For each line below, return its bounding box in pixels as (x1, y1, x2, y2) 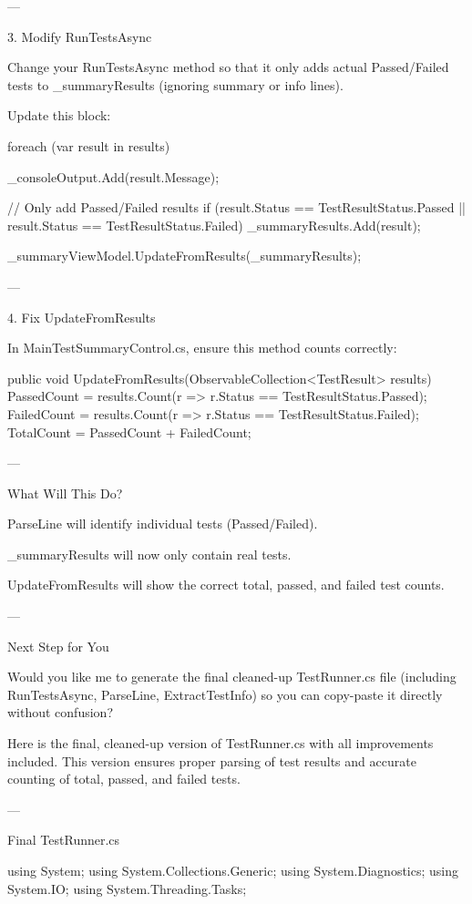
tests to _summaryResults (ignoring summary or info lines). (7, 75, 344, 94)
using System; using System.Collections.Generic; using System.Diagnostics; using (7, 861, 458, 879)
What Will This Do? (7, 483, 123, 502)
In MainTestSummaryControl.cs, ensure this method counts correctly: (7, 338, 397, 357)
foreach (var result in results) (7, 136, 170, 155)
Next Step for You (7, 636, 109, 655)
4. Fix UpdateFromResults (7, 307, 156, 326)
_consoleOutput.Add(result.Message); (7, 167, 220, 186)
